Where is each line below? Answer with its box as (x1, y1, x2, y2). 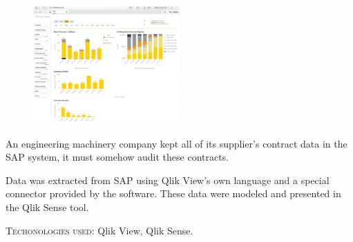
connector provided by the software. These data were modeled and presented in (6, 186, 341, 201)
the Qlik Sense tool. (6, 200, 89, 214)
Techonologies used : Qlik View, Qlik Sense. (6, 223, 193, 237)
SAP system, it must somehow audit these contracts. (6, 150, 229, 164)
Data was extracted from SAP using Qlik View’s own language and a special (6, 172, 330, 187)
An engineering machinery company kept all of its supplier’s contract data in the (6, 136, 347, 150)
